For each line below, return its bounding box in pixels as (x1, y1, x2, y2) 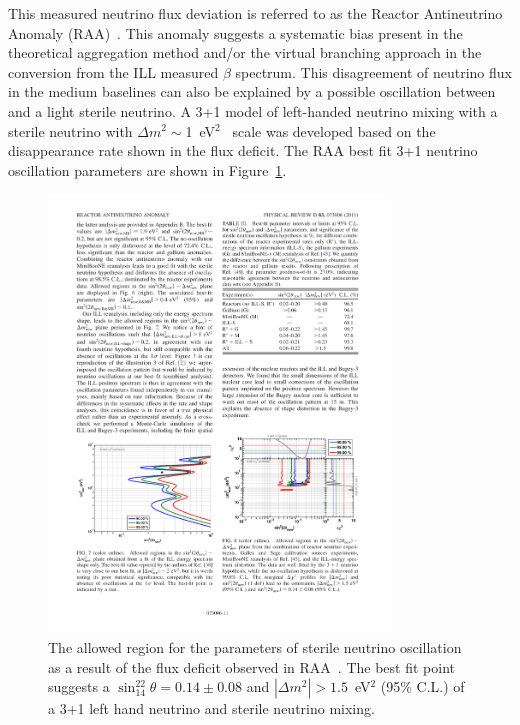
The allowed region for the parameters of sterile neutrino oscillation (48, 637, 462, 658)
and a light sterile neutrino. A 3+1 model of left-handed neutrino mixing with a (8, 100, 498, 121)
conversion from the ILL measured (8, 61, 219, 82)
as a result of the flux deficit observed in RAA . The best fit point (48, 656, 455, 677)
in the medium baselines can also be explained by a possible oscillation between (8, 81, 496, 102)
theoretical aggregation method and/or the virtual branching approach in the (8, 42, 482, 63)
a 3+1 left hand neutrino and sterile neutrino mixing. (48, 698, 375, 719)
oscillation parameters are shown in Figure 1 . (8, 159, 287, 180)
